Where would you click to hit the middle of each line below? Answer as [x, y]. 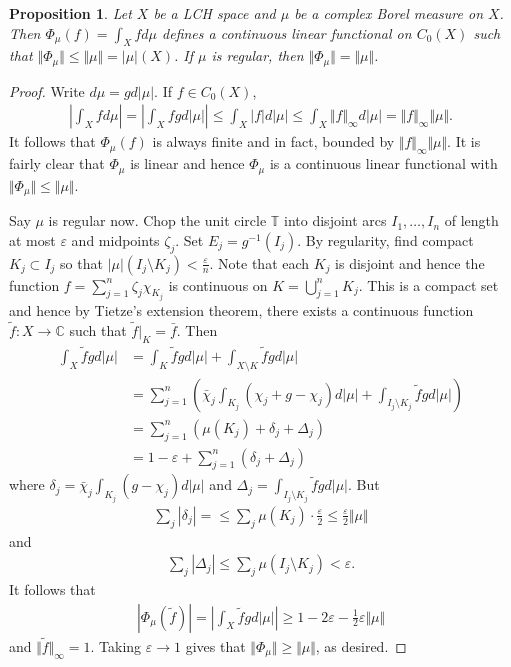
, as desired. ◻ [361, 645]
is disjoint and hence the [410, 262]
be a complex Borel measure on [388, 13]
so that [81, 262]
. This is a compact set [428, 284]
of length [471, 220]
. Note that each [259, 262]
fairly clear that [57, 163]
